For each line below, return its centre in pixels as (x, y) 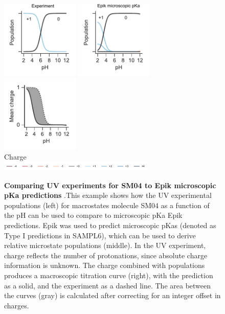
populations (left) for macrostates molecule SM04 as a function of (107, 205)
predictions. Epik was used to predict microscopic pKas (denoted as (110, 225)
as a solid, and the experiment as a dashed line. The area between (108, 285)
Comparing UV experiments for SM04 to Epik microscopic (110, 185)
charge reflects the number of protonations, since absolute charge (106, 255)
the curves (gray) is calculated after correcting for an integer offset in (112, 295)
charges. (17, 305)
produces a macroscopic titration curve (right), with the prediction (109, 275)
